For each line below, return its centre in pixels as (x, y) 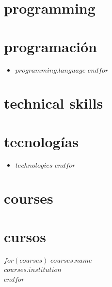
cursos (25, 236)
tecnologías (41, 141)
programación (50, 46)
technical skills (54, 103)
